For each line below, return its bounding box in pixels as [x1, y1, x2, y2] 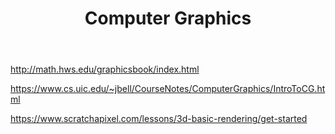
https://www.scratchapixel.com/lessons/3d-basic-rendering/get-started [10, 113, 308, 125]
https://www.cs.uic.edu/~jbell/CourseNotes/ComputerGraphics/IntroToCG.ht [10, 83, 326, 95]
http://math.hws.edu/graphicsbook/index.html [10, 63, 200, 76]
